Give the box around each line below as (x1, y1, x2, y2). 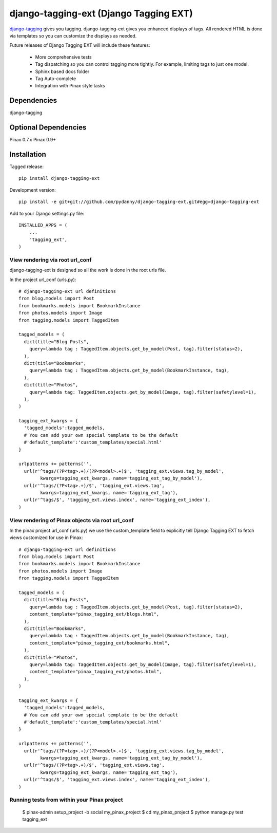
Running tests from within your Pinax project (9, 797, 123, 804)
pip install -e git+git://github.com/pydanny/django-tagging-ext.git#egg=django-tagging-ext (18, 199, 260, 205)
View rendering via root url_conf (9, 256, 92, 263)
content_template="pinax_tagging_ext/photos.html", (29, 669, 162, 675)
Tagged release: (9, 163, 44, 170)
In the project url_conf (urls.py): (9, 276, 76, 283)
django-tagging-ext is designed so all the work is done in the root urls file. (9, 267, 166, 273)
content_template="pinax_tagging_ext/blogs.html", (29, 612, 160, 617)
